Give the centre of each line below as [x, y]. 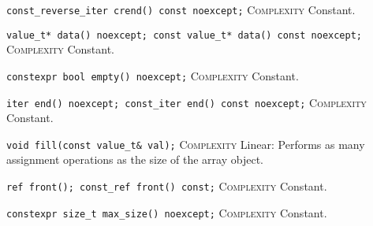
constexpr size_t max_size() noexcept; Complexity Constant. [167, 212]
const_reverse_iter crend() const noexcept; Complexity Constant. [181, 9]
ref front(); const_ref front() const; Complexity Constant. [167, 186]
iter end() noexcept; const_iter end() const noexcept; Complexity [186, 102]
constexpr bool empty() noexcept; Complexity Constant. [153, 75]
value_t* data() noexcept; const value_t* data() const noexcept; [185, 35]
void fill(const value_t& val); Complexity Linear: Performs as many [186, 144]
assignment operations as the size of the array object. [135, 159]
